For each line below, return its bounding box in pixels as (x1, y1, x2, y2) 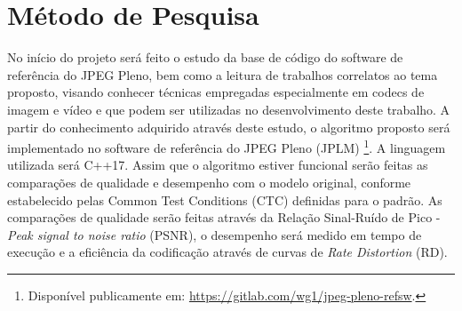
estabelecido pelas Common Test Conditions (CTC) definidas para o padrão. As (7, 190, 442, 209)
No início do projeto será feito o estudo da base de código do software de (7, 48, 403, 67)
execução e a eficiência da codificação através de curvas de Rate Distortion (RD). (7, 243, 448, 261)
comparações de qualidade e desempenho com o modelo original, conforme (7, 172, 411, 191)
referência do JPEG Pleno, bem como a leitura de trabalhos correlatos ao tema (7, 65, 438, 84)
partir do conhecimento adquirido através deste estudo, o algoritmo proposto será (7, 117, 450, 136)
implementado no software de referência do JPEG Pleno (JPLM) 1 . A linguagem (7, 136, 446, 156)
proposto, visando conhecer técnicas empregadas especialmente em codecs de (7, 83, 425, 101)
